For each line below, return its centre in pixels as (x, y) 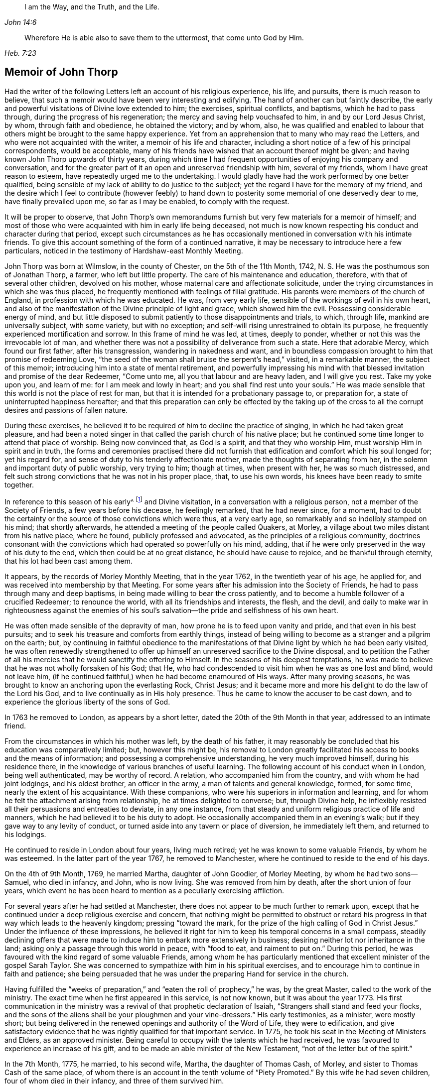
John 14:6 (21, 22)
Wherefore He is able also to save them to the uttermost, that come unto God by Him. (164, 38)
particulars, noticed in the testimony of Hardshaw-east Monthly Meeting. (124, 250)
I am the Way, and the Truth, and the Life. (92, 7)
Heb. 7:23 (20, 53)
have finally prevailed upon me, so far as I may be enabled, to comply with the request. (147, 201)
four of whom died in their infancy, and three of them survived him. (114, 1081)
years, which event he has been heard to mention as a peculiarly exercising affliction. (145, 890)
